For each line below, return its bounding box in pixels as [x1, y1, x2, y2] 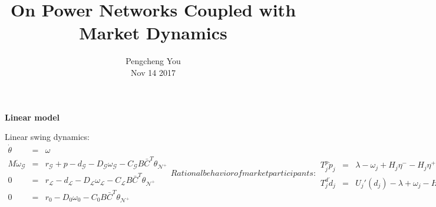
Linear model [5, 111, 60, 123]
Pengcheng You [125, 55, 181, 67]
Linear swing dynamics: [5, 131, 90, 143]
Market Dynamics [79, 21, 227, 45]
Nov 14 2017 [131, 66, 176, 78]
